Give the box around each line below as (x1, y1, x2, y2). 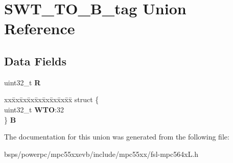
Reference (4, 18, 75, 39)
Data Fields (4, 53, 67, 68)
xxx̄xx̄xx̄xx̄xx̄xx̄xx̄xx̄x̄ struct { (4, 94, 99, 105)
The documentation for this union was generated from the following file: (4, 131, 229, 142)
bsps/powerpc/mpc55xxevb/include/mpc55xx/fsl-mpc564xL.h (4, 148, 199, 159)
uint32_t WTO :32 (4, 104, 64, 114)
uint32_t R (4, 77, 41, 87)
